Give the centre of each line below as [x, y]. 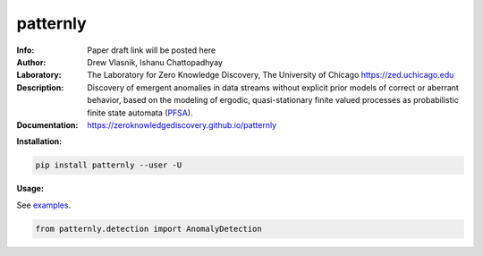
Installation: [39, 141]
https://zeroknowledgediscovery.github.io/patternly [182, 124]
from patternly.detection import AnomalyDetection [149, 229]
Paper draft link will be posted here [152, 50]
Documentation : [47, 124]
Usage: [30, 189]
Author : [31, 62]
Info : [25, 50]
